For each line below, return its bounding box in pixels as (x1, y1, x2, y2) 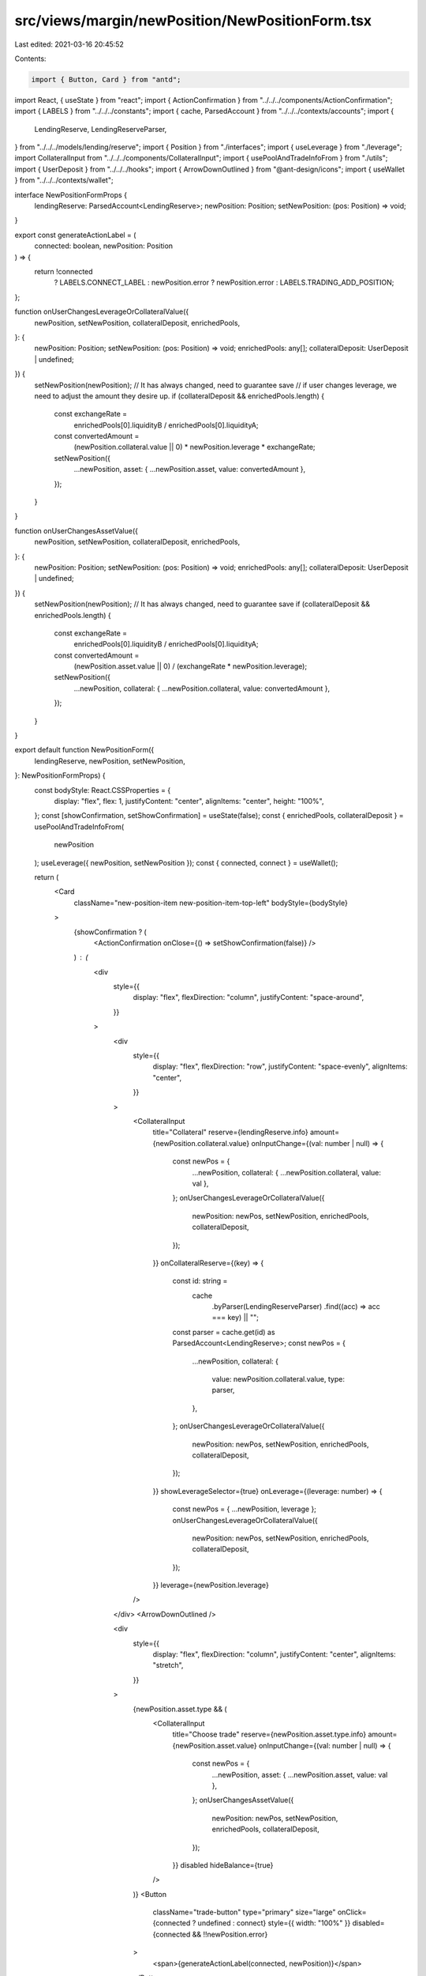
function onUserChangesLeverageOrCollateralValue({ (14, 307, 189, 316)
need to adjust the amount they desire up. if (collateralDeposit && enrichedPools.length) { (34, 391, 325, 401)
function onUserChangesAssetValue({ (14, 526, 138, 535)
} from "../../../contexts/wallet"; (14, 175, 114, 185)
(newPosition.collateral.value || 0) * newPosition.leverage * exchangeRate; (73, 443, 316, 452)
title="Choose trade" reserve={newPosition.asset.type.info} (172, 1729, 367, 1739)
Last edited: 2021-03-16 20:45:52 (14, 40, 124, 49)
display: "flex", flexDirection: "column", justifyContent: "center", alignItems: (152, 1650, 396, 1659)
